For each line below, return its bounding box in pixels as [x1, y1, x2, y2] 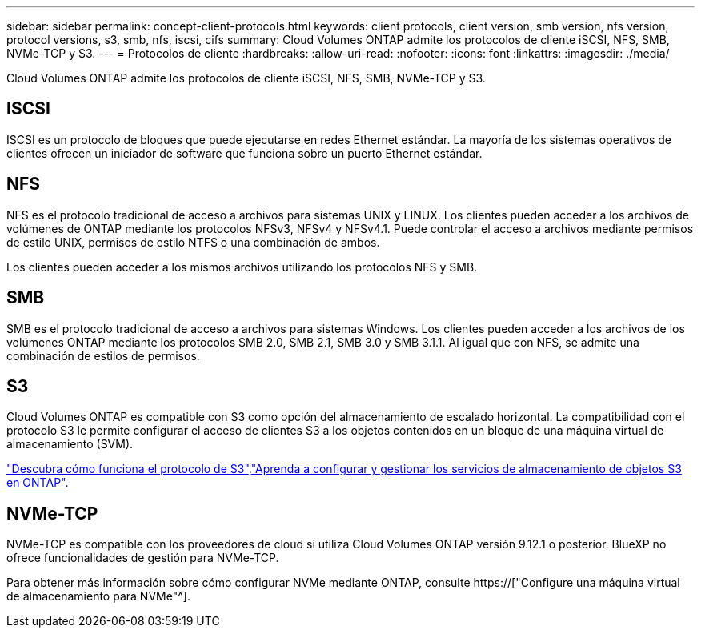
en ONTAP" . [6, 475, 69, 490]
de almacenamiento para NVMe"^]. [6, 589, 190, 604]
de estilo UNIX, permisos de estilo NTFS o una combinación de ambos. [6, 235, 380, 249]
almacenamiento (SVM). [6, 437, 134, 451]
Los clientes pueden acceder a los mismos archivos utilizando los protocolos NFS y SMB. [6, 259, 478, 274]
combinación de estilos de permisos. [6, 348, 200, 363]
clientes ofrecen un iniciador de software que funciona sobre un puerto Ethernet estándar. [6, 146, 483, 160]
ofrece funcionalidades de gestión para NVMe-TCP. [6, 551, 279, 565]
